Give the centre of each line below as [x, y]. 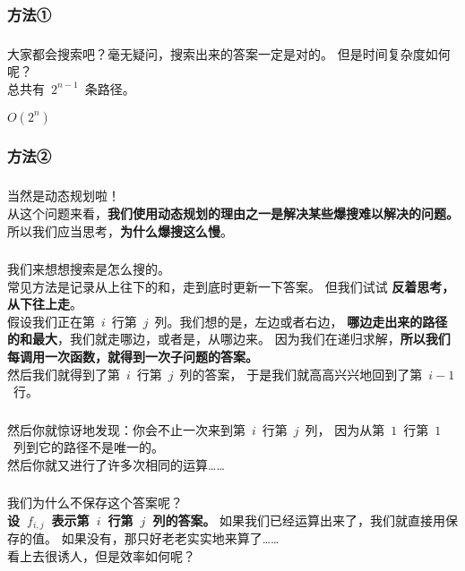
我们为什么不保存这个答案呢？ [95, 503]
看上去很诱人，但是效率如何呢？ [101, 556]
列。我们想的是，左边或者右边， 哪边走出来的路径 [301, 321]
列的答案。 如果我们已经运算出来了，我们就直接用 [299, 520]
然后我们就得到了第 [64, 374]
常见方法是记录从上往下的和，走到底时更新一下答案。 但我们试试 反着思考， [231, 286]
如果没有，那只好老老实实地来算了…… [170, 538]
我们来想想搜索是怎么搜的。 [89, 269]
